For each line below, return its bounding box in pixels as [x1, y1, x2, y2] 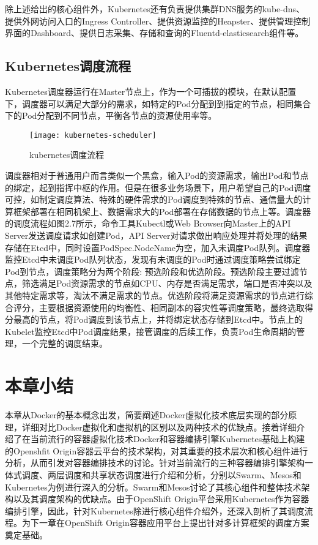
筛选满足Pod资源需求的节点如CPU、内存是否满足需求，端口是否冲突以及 [21, 277, 312, 290]
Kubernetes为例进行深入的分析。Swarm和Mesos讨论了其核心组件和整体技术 [5, 480, 301, 493]
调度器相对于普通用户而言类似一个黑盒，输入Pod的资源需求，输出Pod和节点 [5, 169, 309, 182]
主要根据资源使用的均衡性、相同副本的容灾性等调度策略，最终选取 [39, 301, 305, 314]
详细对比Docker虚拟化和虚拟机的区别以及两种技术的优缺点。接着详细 [21, 420, 297, 433]
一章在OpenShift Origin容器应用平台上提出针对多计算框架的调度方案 [39, 516, 309, 529]
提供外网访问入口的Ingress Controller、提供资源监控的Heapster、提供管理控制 [5, 14, 311, 27]
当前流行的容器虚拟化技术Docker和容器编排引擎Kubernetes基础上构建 [30, 432, 305, 445]
